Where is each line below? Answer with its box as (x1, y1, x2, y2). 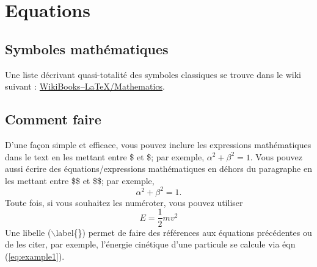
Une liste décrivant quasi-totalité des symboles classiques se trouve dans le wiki (5, 68, 301, 80)
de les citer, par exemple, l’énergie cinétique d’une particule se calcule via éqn (5, 238, 296, 251)
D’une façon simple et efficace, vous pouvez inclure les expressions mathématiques (5, 138, 312, 151)
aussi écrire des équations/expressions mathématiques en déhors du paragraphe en (5, 162, 312, 175)
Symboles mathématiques (5, 39, 169, 58)
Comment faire (5, 110, 101, 129)
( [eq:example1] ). (5, 249, 65, 262)
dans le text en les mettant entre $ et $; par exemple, (5, 150, 205, 163)
